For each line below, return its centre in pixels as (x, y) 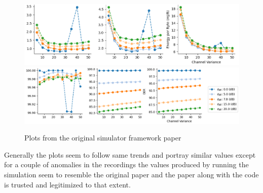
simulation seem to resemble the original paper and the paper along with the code (131, 174)
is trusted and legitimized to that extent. (67, 184)
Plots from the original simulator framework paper (103, 138)
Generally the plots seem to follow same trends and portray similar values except (130, 154)
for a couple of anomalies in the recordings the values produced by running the (126, 164)
